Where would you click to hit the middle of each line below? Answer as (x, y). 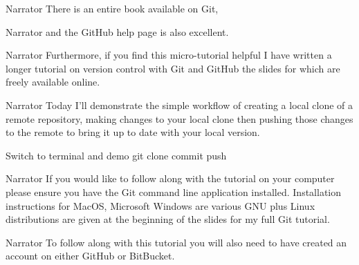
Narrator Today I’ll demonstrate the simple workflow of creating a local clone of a (179, 105)
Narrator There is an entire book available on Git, (112, 8)
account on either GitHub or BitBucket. (90, 256)
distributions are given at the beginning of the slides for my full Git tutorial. (168, 219)
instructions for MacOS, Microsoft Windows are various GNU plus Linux (160, 205)
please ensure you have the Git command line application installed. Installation (174, 192)
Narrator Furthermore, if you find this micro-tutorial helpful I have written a (169, 55)
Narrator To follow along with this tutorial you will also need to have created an (176, 242)
